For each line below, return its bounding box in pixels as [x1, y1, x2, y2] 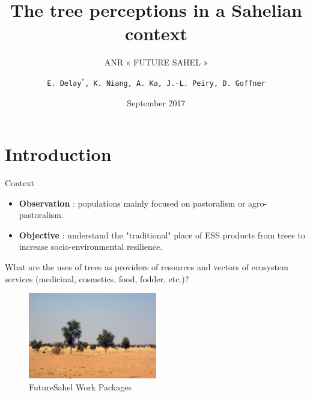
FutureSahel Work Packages [29, 380, 132, 393]
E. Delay [47, 79, 82, 88]
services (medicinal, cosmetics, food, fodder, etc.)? [5, 272, 189, 285]
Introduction [5, 142, 112, 166]
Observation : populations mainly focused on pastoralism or [19, 196, 246, 209]
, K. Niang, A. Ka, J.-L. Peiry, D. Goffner [85, 79, 266, 88]
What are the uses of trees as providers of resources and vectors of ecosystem [5, 261, 288, 273]
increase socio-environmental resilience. [19, 240, 163, 253]
